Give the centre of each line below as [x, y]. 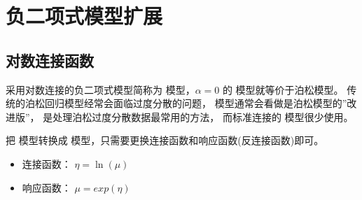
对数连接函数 [50, 60]
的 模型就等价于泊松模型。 [283, 89]
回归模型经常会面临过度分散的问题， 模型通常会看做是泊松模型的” [196, 103]
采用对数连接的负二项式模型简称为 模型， [100, 89]
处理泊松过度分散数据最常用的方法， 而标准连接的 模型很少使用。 [203, 116]
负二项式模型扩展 [84, 16]
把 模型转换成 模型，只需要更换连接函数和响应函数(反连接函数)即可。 [165, 140]
